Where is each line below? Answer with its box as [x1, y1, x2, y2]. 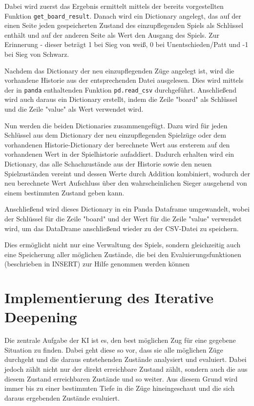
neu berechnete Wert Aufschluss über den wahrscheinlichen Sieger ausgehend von [4, 178, 247, 188]
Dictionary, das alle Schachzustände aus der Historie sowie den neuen [4, 159, 212, 169]
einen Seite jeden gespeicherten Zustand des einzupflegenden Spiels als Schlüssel [4, 20, 244, 30]
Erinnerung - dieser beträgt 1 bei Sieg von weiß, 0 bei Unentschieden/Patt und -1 [4, 39, 249, 49]
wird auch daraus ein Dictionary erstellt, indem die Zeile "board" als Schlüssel [4, 94, 237, 104]
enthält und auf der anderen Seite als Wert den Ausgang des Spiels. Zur [4, 29, 219, 40]
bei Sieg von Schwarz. [4, 49, 69, 59]
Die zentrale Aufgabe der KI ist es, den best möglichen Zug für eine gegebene [4, 335, 236, 345]
